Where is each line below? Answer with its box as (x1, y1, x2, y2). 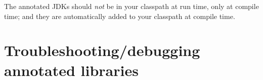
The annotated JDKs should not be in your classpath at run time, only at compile (4, 1, 259, 11)
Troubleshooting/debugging (4, 40, 200, 60)
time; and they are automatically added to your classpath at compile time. (4, 10, 235, 21)
